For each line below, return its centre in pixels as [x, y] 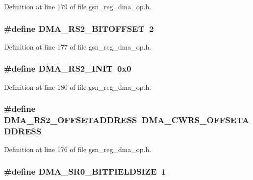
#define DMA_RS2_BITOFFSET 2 [79, 28]
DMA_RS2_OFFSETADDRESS [71, 120]
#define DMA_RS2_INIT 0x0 [68, 68]
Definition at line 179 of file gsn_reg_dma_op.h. [78, 6]
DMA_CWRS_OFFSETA [195, 120]
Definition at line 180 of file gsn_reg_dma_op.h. [78, 87]
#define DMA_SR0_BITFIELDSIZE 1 [85, 171]
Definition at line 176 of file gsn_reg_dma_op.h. [78, 149]
